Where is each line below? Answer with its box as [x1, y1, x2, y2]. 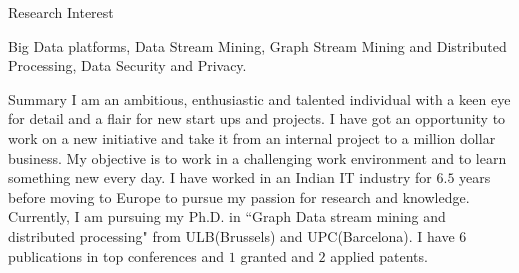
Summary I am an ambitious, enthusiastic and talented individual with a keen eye [8, 88, 511, 109]
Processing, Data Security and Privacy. [8, 55, 247, 76]
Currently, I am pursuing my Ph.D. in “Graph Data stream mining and [8, 206, 446, 227]
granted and [240, 245, 314, 266]
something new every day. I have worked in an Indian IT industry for [8, 167, 432, 188]
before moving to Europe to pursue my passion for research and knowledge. [8, 186, 470, 207]
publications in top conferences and [8, 245, 225, 266]
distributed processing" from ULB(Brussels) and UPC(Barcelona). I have [8, 225, 455, 246]
